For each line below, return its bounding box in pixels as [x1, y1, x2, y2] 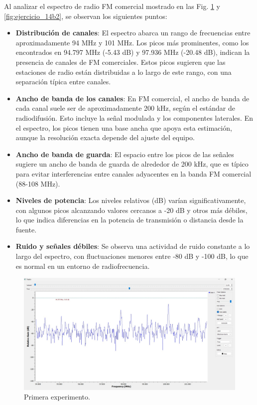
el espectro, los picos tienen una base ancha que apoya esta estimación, [15, 122, 232, 133]
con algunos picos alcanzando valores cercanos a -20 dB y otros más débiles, [15, 204, 248, 215]
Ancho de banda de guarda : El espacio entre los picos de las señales [15, 149, 234, 159]
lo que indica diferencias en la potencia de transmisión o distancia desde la [15, 214, 244, 225]
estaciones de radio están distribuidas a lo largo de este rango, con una [15, 66, 232, 77]
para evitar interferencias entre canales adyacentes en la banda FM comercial [15, 168, 252, 179]
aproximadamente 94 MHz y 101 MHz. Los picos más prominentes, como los [15, 37, 249, 47]
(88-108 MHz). [15, 178, 60, 189]
